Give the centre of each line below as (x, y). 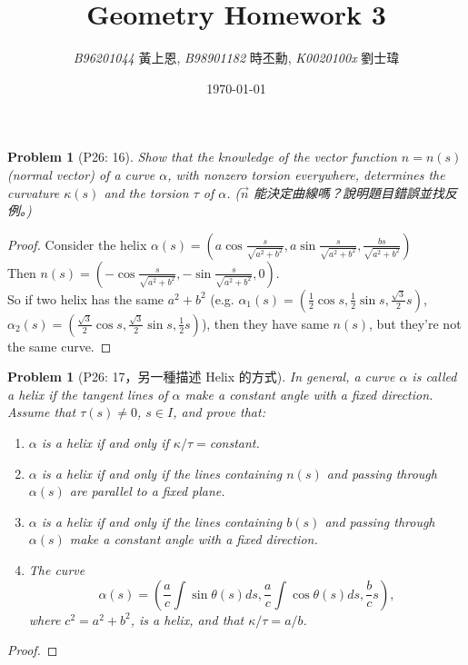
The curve (57, 570)
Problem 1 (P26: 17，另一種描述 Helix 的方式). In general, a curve (201, 377)
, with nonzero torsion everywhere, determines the (306, 174)
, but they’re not (415, 323)
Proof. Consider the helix (77, 244)
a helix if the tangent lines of (88, 394)
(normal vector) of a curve (81, 174)
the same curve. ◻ (60, 346)
